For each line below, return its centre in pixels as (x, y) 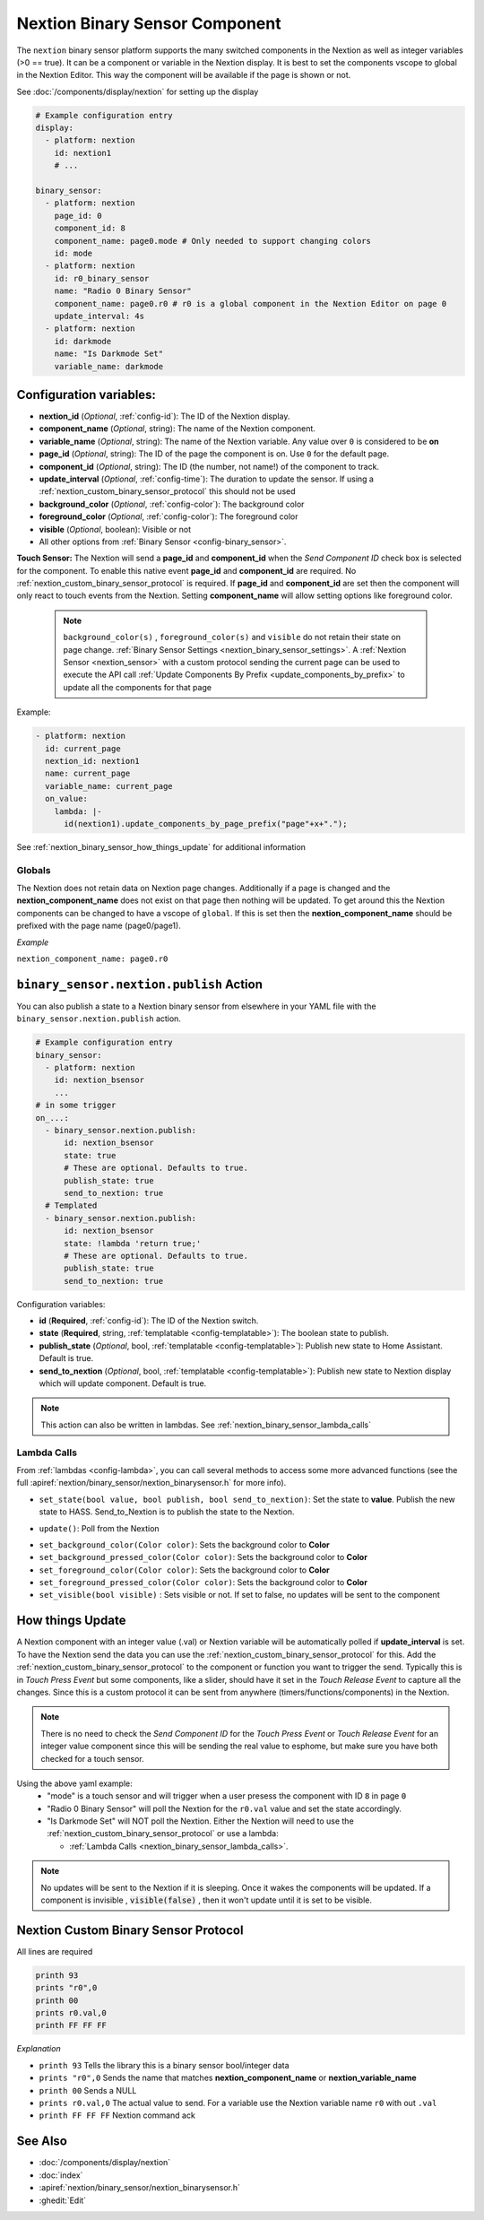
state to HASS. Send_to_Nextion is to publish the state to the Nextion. (167, 1512)
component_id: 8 (90, 228)
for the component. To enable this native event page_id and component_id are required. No (186, 570)
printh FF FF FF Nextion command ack (117, 2115)
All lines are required (55, 1951)
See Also (42, 2142)
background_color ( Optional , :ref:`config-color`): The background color (172, 504)
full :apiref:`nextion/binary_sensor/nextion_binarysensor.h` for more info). (151, 1483)
